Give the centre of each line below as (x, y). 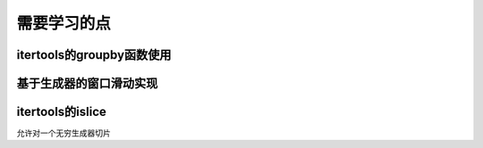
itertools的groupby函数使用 (94, 55)
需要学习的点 (64, 23)
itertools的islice (62, 112)
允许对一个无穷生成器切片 (64, 133)
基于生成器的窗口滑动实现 (87, 83)
